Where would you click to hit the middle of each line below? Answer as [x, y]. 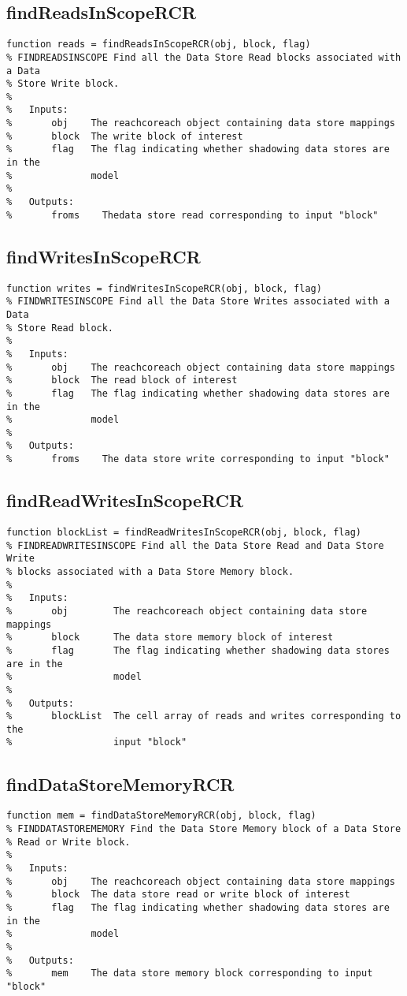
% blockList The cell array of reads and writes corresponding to [204, 716]
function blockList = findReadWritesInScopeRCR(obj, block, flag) [184, 532]
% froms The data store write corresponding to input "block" [198, 459]
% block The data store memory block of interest [170, 638]
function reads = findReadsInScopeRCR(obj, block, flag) [159, 45]
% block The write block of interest [125, 136]
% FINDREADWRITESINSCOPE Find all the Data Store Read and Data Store [195, 545]
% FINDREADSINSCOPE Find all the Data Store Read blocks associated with [204, 57]
